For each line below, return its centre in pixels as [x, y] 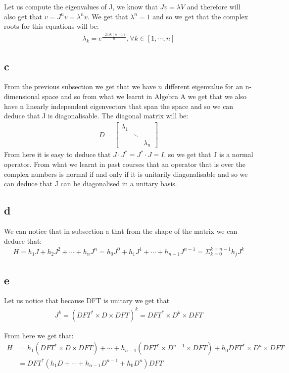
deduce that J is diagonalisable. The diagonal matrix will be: [96, 116]
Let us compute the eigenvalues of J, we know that [81, 6]
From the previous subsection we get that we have [80, 86]
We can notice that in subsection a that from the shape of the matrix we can [121, 231]
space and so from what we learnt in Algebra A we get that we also [144, 96]
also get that [23, 16]
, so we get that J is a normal [209, 154]
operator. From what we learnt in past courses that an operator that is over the [125, 164]
